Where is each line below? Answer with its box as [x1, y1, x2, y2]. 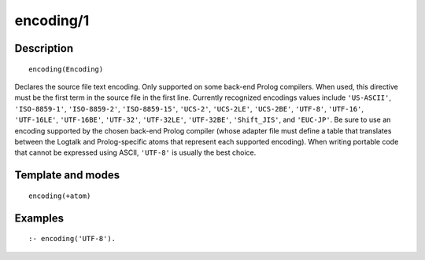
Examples [14, 211, 65, 225]
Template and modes [14, 169, 120, 182]
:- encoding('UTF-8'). [28, 234, 116, 244]
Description [14, 42, 74, 55]
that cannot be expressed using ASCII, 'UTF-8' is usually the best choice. [14, 148, 257, 157]
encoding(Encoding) [28, 64, 104, 74]
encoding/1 [14, 12, 90, 29]
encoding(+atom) [28, 191, 91, 200]
